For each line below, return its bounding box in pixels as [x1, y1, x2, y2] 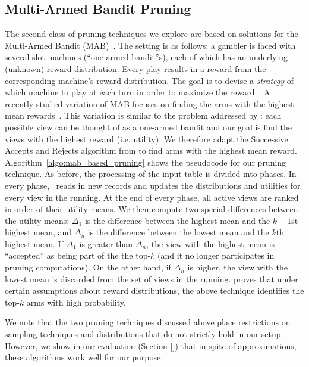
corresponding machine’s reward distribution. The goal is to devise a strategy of [5, 74, 294, 86]
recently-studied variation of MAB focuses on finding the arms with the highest [5, 97, 294, 110]
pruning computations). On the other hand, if [5, 261, 171, 273]
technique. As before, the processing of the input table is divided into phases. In [5, 167, 297, 180]
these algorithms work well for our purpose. [5, 351, 163, 363]
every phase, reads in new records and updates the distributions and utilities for [5, 179, 301, 191]
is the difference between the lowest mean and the [87, 226, 269, 238]
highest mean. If [5, 237, 64, 250]
